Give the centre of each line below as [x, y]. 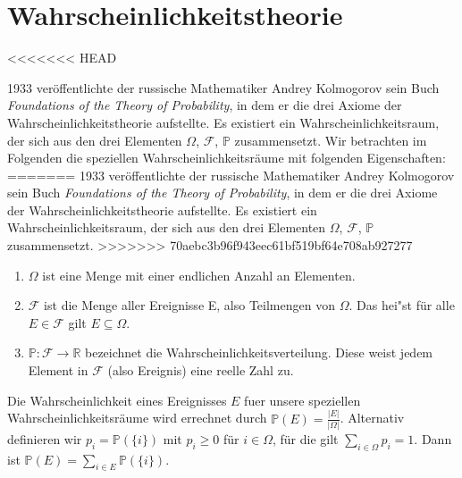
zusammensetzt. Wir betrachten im [331, 140]
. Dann [433, 438]
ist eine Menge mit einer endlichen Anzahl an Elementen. [199, 275]
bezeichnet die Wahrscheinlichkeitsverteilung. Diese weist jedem [259, 352]
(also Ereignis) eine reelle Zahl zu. [201, 370]
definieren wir [45, 438]
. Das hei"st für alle [402, 305]
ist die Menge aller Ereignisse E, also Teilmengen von [189, 305]
